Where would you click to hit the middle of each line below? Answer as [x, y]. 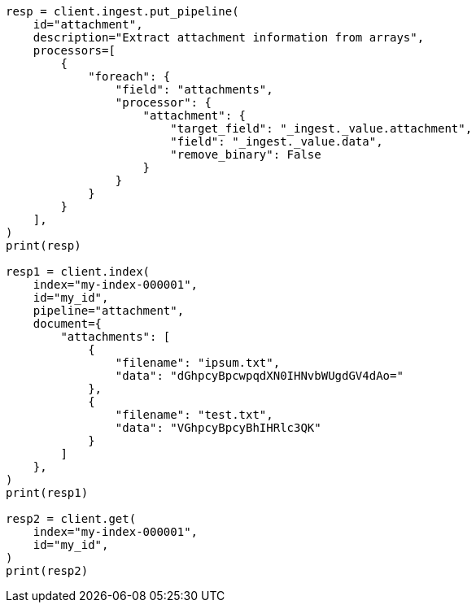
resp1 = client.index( [78, 272]
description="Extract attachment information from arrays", [229, 37]
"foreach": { [129, 76]
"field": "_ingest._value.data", [277, 141]
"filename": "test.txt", [194, 415]
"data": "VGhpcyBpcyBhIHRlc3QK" [218, 428]
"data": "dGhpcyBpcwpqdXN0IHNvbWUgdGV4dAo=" [259, 376]
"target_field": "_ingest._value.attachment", [321, 128]
